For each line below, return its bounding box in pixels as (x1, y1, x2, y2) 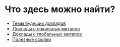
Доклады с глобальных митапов (12, 31, 82, 37)
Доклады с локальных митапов (12, 25, 80, 31)
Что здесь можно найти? (5, 4, 115, 15)
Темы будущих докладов (12, 20, 66, 26)
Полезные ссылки (12, 36, 51, 42)
